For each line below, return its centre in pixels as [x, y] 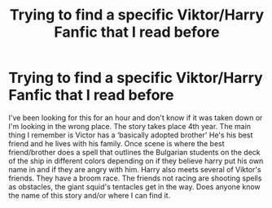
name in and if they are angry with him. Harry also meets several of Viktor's [135, 169]
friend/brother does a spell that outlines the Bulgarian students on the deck [134, 152]
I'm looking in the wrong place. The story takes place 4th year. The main [129, 126]
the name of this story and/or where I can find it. [90, 195]
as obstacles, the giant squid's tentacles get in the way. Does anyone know [134, 186]
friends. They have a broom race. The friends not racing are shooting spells [135, 178]
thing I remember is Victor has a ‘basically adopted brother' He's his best [131, 135]
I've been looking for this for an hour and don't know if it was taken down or [136, 117]
